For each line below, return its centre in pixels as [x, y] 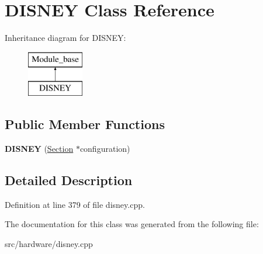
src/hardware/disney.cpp [49, 244]
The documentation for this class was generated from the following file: [132, 224]
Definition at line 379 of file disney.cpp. [75, 204]
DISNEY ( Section [39, 149]
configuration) [105, 149]
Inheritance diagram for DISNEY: [65, 38]
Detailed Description [69, 180]
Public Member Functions [85, 124]
